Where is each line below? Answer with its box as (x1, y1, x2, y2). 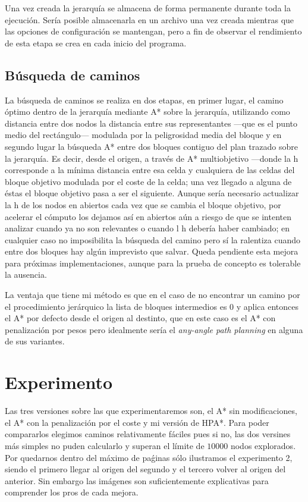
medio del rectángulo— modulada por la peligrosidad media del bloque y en (5, 128, 282, 141)
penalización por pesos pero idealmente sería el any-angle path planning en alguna (5, 323, 303, 335)
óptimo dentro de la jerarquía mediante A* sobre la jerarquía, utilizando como (5, 105, 290, 118)
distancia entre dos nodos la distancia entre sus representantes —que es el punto (5, 117, 297, 129)
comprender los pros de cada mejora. (5, 486, 139, 498)
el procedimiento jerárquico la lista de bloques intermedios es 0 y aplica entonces (5, 300, 299, 312)
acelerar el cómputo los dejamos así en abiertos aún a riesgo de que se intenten (5, 210, 291, 222)
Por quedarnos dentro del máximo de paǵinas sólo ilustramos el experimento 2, (5, 451, 293, 463)
